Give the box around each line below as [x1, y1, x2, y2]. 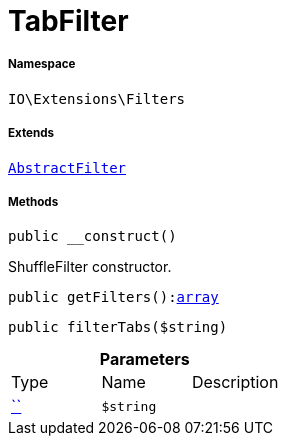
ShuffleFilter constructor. [8, 258, 172, 276]
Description [191, 372, 279, 393]
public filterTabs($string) [8, 319, 228, 336]
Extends [8, 126, 55, 141]
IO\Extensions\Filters [8, 90, 186, 107]
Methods [8, 194, 59, 209]
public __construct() [8, 228, 177, 245]
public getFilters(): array [8, 289, 219, 306]
